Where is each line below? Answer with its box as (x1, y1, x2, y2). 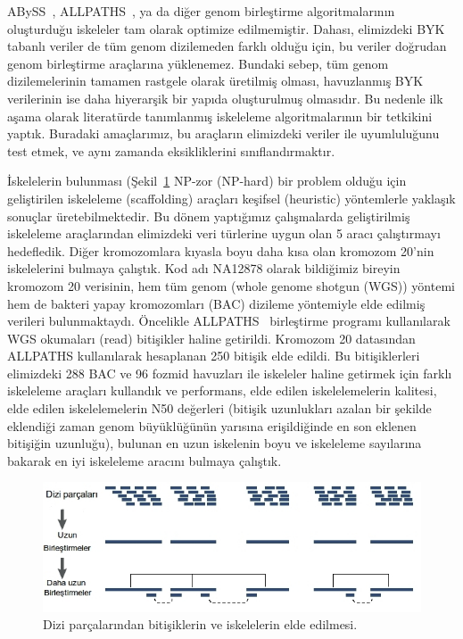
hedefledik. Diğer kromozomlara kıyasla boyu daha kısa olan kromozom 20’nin (7, 241, 434, 260)
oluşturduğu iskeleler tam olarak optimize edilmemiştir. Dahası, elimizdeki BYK (7, 19, 445, 37)
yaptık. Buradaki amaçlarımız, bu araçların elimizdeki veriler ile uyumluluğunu (7, 124, 440, 143)
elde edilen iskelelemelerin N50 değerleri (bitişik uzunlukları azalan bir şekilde (7, 399, 432, 418)
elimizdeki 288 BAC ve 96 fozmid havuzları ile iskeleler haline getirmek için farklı (7, 363, 452, 382)
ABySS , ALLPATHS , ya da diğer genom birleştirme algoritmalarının (7, 2, 395, 20)
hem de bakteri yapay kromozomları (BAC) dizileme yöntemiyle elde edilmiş (7, 294, 426, 312)
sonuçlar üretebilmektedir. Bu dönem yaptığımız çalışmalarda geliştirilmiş (7, 206, 410, 225)
